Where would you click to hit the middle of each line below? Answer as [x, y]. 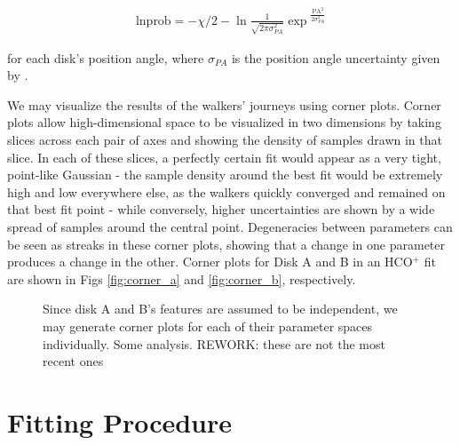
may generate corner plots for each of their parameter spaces [208, 326]
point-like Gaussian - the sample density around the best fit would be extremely [225, 175]
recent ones [73, 361]
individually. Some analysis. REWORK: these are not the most [214, 343]
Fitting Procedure [120, 421]
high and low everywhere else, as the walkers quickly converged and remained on [226, 191]
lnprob [153, 21]
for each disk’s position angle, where [106, 57]
